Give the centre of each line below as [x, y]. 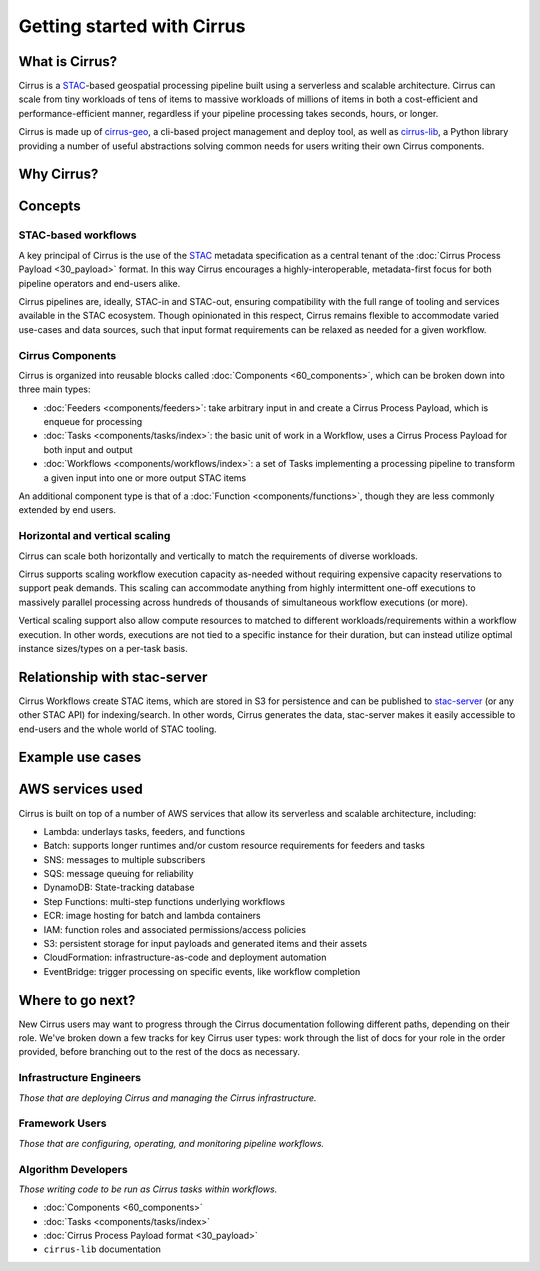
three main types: [54, 389]
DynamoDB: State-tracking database [119, 887]
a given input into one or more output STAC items [145, 477]
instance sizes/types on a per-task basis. [103, 648]
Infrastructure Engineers [80, 1078]
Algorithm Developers [73, 1169]
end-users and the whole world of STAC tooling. [117, 729]
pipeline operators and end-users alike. [99, 283]
